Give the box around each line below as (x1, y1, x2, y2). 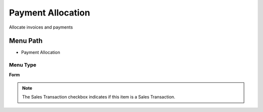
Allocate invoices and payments (9, 24, 73, 30)
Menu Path (9, 37, 43, 45)
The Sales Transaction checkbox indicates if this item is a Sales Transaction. (22, 94, 175, 100)
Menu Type (9, 62, 37, 68)
